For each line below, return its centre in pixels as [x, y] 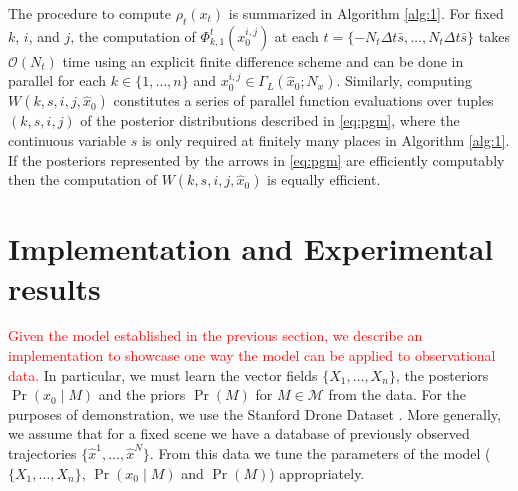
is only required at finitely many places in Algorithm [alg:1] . [325, 139]
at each [296, 35]
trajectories [42, 453]
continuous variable [67, 139]
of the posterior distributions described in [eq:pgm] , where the [270, 120]
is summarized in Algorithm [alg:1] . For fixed [366, 13]
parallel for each [57, 80]
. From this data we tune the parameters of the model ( [320, 453]
